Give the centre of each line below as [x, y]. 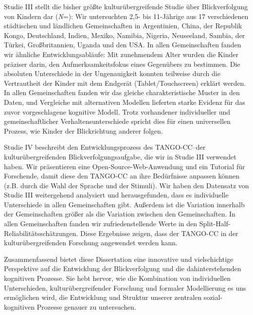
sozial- [213, 297]
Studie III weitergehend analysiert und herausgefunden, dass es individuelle [116, 195]
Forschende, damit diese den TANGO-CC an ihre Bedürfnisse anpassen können [122, 176]
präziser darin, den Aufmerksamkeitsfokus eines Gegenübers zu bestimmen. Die [122, 64]
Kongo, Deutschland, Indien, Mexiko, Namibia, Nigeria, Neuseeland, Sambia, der [125, 35]
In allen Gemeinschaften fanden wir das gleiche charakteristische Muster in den [122, 92]
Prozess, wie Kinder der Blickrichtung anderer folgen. [83, 130]
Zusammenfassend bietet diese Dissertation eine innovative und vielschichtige [119, 259]
